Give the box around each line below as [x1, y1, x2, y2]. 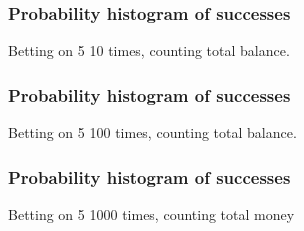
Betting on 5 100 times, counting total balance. [8, 122, 297, 143]
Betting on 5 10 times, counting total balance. [8, 40, 290, 61]
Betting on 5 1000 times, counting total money [8, 203, 295, 224]
